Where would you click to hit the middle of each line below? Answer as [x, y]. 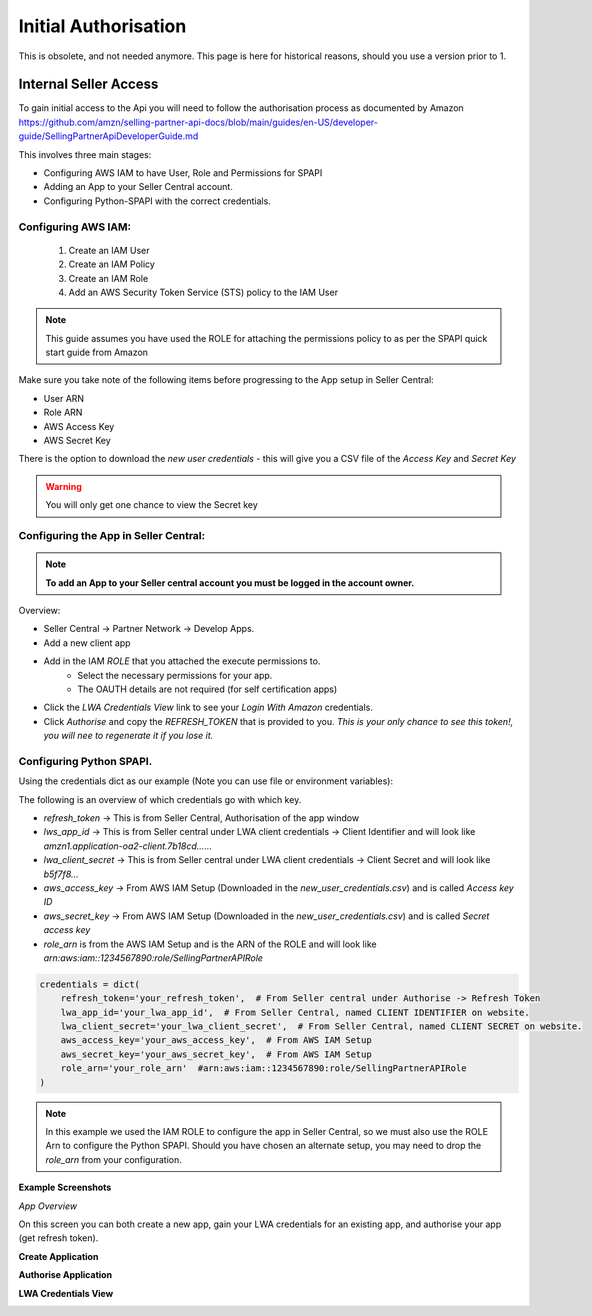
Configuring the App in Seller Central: [111, 535]
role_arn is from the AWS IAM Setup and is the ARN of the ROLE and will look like [210, 944]
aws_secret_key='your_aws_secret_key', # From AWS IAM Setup [216, 1054]
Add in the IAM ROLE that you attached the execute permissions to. [182, 661]
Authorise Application [65, 1275]
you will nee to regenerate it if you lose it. [128, 736]
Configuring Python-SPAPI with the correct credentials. [157, 201]
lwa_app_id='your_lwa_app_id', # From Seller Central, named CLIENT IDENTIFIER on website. [295, 1012]
